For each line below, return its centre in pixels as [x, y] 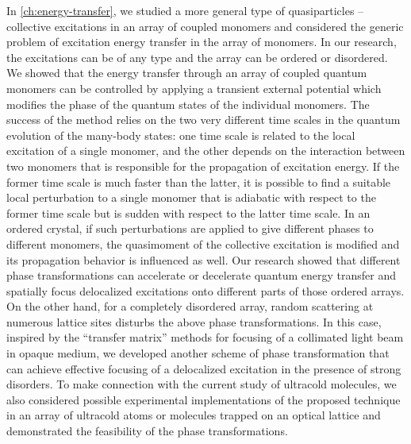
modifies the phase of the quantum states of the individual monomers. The [188, 104]
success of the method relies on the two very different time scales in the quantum [204, 120]
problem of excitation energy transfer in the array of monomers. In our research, [202, 42]
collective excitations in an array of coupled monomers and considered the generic [205, 26]
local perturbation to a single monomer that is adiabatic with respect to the [191, 197]
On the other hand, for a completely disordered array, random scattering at [190, 306]
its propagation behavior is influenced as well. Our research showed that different [204, 259]
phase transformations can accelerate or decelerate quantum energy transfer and [201, 275]
